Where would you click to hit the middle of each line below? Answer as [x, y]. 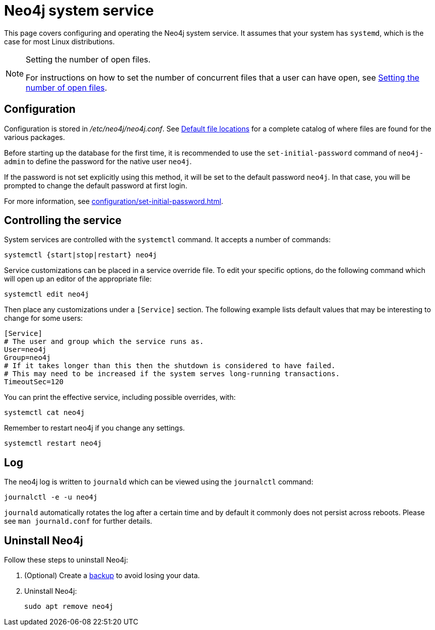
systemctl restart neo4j [53, 443]
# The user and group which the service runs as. [104, 342]
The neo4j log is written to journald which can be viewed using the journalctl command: [159, 482]
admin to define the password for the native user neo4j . [98, 161]
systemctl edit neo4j [47, 294]
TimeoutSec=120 [34, 382]
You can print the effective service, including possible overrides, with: [120, 397]
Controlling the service [63, 221]
